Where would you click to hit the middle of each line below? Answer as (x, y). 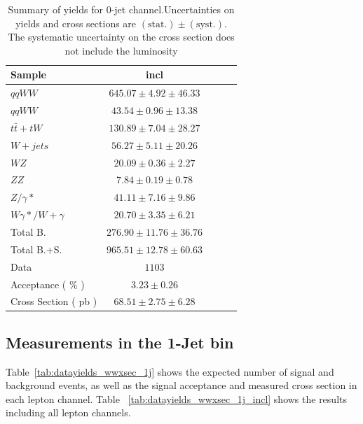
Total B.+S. (36, 249)
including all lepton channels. (68, 412)
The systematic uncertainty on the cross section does (121, 37)
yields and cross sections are (76, 23)
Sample (28, 75)
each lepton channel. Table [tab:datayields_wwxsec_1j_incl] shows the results (176, 398)
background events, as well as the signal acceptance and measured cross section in (181, 385)
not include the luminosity (121, 50)
